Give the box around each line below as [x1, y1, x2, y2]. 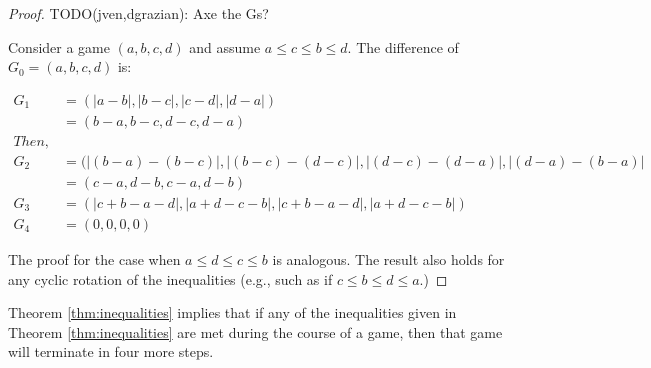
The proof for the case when [8, 249, 181, 269]
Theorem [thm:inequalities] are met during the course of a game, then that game [8, 321, 503, 342]
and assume [189, 36, 261, 57]
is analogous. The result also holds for [272, 249, 505, 269]
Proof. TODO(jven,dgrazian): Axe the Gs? [8, 3, 269, 23]
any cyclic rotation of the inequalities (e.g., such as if [8, 268, 333, 289]
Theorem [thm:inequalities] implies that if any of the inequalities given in [8, 302, 457, 323]
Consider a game [8, 36, 110, 57]
